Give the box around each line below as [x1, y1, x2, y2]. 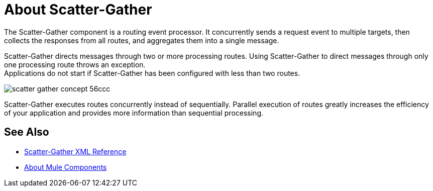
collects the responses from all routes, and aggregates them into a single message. [4, 36, 279, 45]
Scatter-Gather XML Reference [24, 147, 127, 156]
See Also [4, 126, 49, 139]
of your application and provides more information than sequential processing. [4, 108, 264, 117]
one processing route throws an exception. [4, 60, 146, 69]
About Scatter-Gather [4, 1, 152, 18]
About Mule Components [24, 162, 107, 171]
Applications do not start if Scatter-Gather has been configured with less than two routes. [4, 68, 300, 77]
